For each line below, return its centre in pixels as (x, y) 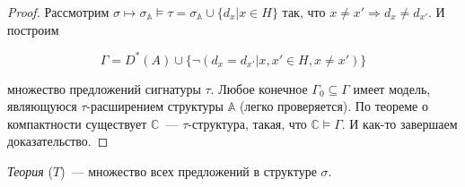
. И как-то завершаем (399, 123)
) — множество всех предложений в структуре (189, 171)
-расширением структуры (155, 106)
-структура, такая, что (247, 123)
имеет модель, (392, 88)
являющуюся (42, 106)
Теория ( (30, 171)
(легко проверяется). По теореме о (333, 106)
